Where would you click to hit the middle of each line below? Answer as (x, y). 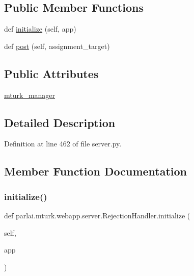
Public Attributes (51, 73)
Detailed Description (60, 122)
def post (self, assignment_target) (57, 46)
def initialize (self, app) (40, 29)
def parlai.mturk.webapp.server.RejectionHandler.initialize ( (97, 215)
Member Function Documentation (96, 171)
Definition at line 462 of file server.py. (63, 144)
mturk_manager (30, 95)
